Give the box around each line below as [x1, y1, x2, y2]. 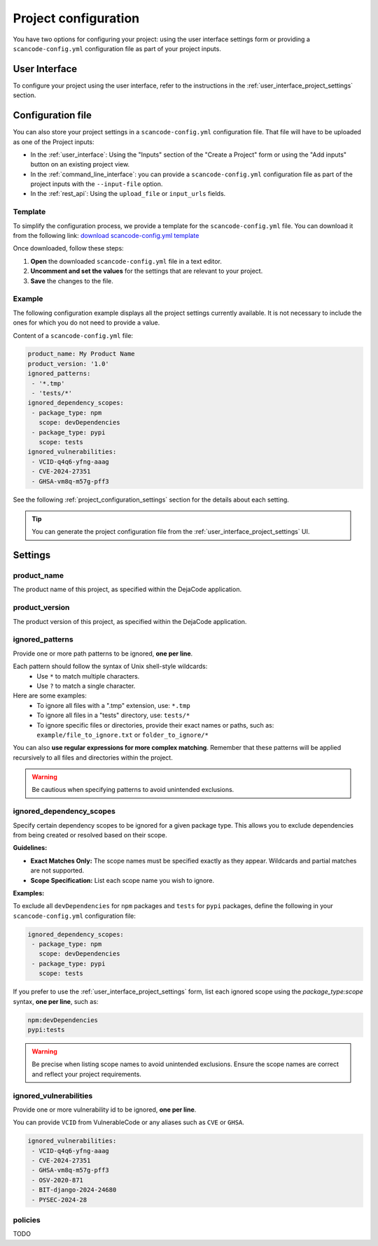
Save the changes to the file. [30, 276, 113, 285]
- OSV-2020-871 [31, 1176, 84, 1184]
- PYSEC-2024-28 [31, 1196, 87, 1203]
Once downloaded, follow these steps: [13, 244, 124, 253]
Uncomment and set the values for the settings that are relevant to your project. [30, 267, 263, 276]
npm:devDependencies [27, 1016, 98, 1024]
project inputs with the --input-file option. [30, 180, 163, 188]
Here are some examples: [13, 691, 87, 700]
